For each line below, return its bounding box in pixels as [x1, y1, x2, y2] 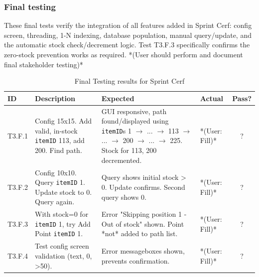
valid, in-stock [35, 125, 78, 136]
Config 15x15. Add [35, 116, 92, 126]
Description [35, 93, 76, 103]
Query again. [35, 196, 75, 207]
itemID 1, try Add [35, 218, 91, 229]
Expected [101, 93, 134, 103]
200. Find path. [35, 145, 82, 155]
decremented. [101, 154, 142, 165]
